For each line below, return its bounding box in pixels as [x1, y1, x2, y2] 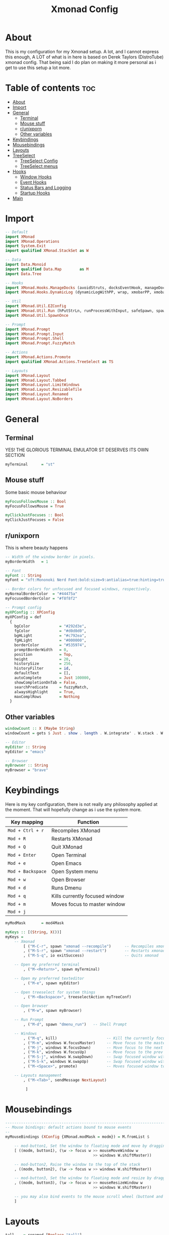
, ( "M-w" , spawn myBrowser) [23, 1008, 82, 1013]
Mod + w [8, 877, 26, 882]
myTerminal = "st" [5, 462, 55, 467]
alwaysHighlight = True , [14, 689, 75, 695]
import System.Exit [5, 243, 46, 249]
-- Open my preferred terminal [14, 962, 80, 968]
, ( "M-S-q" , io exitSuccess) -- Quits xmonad [23, 953, 158, 958]
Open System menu [51, 868, 98, 875]
